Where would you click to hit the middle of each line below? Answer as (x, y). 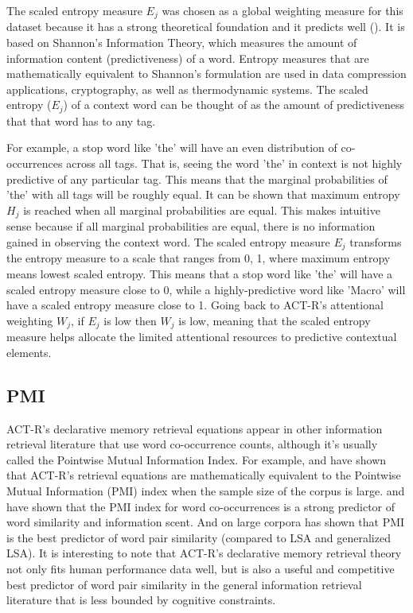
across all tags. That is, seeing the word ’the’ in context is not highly (234, 163)
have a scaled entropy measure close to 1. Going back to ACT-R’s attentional (195, 305)
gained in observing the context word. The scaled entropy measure (168, 241)
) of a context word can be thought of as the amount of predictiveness (234, 105)
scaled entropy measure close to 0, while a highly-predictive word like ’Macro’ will (206, 289)
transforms (376, 241)
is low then (130, 320)
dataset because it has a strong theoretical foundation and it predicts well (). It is (206, 27)
